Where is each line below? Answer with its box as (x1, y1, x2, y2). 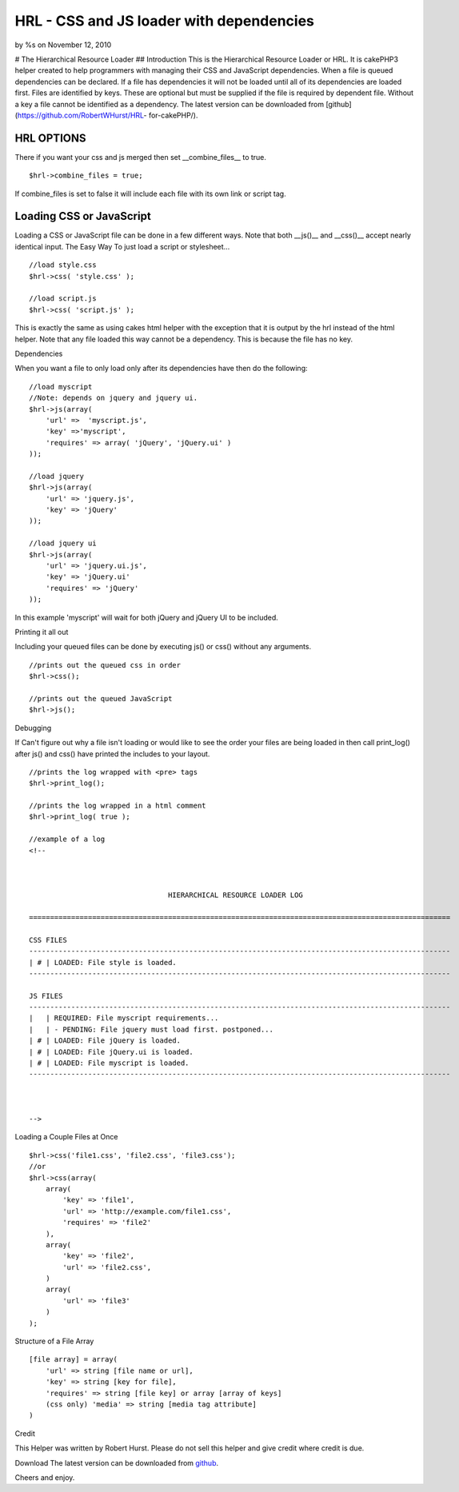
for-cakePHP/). (148, 110, 199, 120)
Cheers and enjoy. (14, 1472, 75, 1482)
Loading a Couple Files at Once (14, 1132, 118, 1142)
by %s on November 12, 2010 (14, 40, 112, 50)
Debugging (14, 723, 52, 732)
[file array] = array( (29, 1355, 118, 1364)
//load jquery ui (29, 539, 97, 548)
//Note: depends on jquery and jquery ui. (29, 393, 198, 403)
